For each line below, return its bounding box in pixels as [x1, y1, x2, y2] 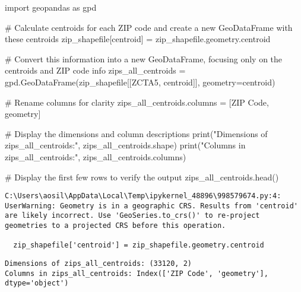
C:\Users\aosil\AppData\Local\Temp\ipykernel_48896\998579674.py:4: [5, 192, 281, 201]
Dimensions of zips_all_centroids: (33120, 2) [5, 259, 192, 268]
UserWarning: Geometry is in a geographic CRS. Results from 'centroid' [5, 201, 298, 210]
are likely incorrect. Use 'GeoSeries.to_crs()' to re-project [5, 211, 260, 220]
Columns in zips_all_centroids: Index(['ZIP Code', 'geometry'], [5, 269, 268, 278]
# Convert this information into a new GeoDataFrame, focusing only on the [5, 52, 283, 65]
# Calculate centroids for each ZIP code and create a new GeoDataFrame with [5, 21, 293, 33]
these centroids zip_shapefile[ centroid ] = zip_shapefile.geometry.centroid [5, 33, 271, 45]
